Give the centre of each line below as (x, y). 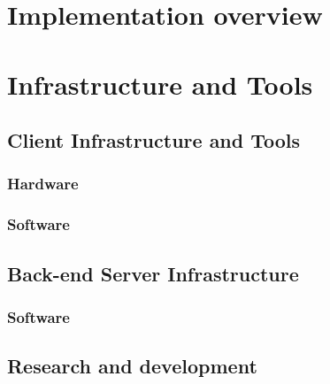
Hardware (43, 184)
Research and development (132, 366)
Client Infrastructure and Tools (154, 140)
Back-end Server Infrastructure (153, 273)
